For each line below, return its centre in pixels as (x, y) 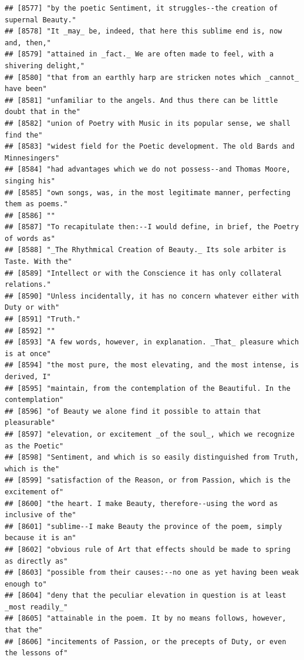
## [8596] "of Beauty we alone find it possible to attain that (133, 411)
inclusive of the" (40, 515)
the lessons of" (36, 653)
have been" (26, 89)
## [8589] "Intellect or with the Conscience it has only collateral (143, 273)
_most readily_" (36, 607)
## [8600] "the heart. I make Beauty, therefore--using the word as (141, 503)
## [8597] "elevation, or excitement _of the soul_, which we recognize (150, 434)
